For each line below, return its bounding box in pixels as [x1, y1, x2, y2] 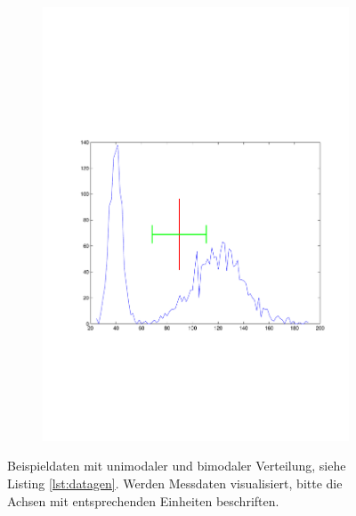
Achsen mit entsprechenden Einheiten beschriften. [7, 491, 279, 510]
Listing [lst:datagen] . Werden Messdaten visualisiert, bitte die [7, 473, 343, 492]
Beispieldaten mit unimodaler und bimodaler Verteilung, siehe [7, 456, 346, 475]
